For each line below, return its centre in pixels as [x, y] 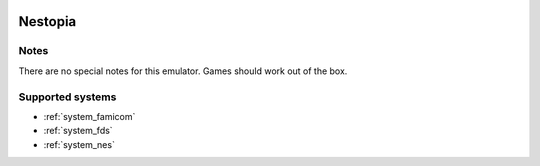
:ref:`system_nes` [79, 144]
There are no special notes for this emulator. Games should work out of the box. [183, 71]
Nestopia [47, 21]
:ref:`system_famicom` [89, 116]
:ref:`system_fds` [78, 131]
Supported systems [67, 97]
